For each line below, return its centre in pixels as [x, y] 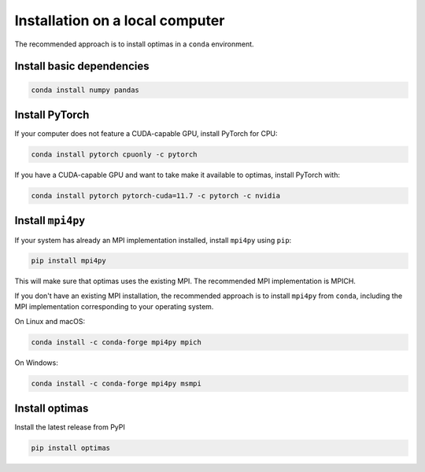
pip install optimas [70, 448]
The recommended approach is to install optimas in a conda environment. [135, 44]
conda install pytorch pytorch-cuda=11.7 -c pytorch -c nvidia [156, 195]
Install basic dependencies [82, 66]
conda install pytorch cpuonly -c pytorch [114, 155]
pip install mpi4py [68, 261]
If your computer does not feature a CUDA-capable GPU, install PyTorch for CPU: [146, 134]
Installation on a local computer [120, 20]
